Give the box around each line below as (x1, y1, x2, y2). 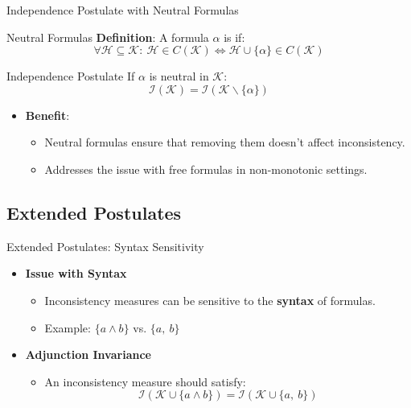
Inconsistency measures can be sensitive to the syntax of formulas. (44, 291, 376, 308)
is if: (224, 28, 245, 45)
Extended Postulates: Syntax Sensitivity (6, 237, 204, 254)
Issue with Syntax (25, 265, 127, 282)
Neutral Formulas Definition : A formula (6, 28, 209, 45)
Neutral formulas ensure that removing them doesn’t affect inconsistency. (44, 134, 405, 150)
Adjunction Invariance (25, 346, 151, 363)
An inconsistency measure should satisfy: (44, 373, 246, 389)
